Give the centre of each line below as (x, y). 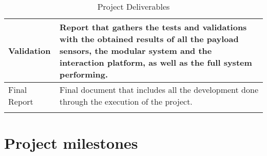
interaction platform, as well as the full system (156, 62)
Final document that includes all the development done (159, 90)
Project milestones (71, 143)
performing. (84, 74)
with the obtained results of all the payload (149, 39)
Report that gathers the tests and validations (153, 27)
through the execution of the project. (126, 101)
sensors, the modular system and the (136, 51)
